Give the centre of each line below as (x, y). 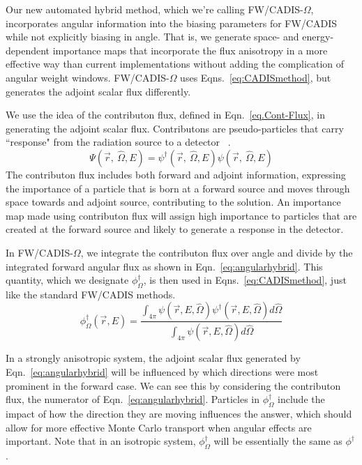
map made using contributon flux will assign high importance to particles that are (181, 215)
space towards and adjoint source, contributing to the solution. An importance (173, 202)
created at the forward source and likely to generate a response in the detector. (175, 229)
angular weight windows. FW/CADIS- (88, 77)
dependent (28, 50)
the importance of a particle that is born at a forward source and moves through (178, 188)
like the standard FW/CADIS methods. (91, 294)
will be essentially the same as (278, 441)
